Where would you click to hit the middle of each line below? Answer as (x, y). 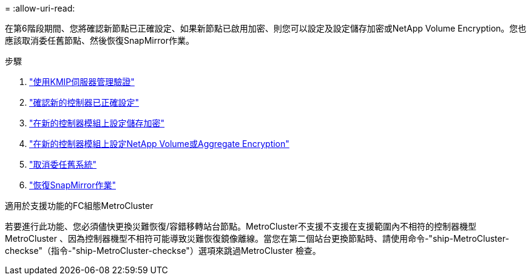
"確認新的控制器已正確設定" (84, 102)
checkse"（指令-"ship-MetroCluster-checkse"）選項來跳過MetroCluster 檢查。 (163, 251)
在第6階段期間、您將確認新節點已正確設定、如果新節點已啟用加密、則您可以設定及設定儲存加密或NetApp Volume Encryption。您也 (266, 28)
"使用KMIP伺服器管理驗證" (82, 82)
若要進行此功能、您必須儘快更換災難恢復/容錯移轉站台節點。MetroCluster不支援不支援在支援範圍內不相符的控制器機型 (241, 226)
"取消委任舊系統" (63, 164)
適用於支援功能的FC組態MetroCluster (79, 206)
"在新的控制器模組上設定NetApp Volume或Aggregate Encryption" (159, 144)
